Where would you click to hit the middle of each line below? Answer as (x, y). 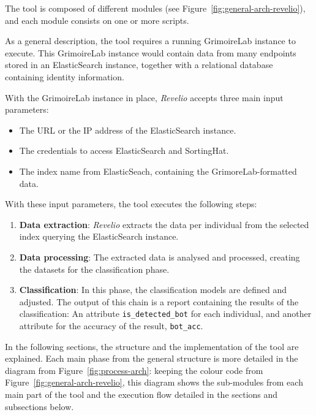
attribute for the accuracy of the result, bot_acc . (111, 325)
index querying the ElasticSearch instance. (99, 236)
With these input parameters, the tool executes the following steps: (131, 204)
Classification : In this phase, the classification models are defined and (153, 290)
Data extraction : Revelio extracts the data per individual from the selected (164, 224)
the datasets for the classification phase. (94, 269)
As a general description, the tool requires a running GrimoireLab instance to (150, 41)
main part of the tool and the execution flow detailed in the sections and (141, 394)
